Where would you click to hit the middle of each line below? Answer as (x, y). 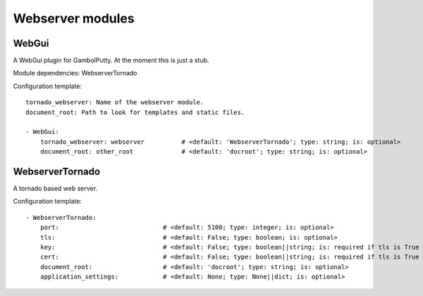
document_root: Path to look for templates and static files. (135, 112)
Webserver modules (74, 18)
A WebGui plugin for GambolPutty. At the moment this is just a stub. (111, 61)
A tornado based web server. (55, 189)
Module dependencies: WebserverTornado (75, 73)
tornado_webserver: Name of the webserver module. (115, 103)
